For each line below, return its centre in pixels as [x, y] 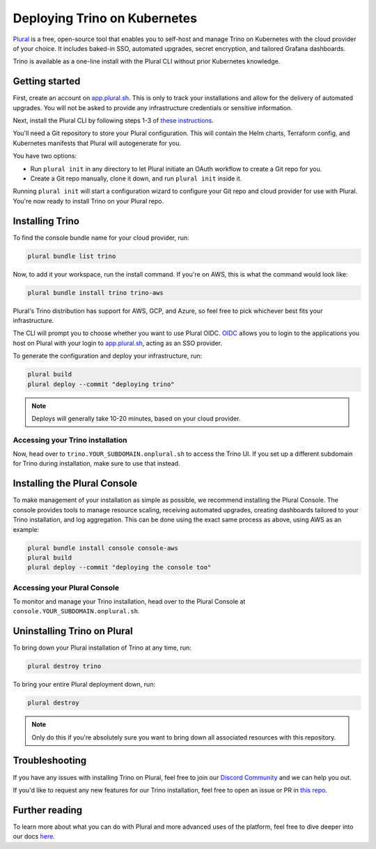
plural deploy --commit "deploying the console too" [119, 567]
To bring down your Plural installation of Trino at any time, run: [102, 648]
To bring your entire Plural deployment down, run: [84, 684]
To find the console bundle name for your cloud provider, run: [101, 238]
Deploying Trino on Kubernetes [105, 18]
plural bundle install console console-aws [103, 548]
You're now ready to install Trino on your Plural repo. [88, 201]
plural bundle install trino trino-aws [95, 292]
